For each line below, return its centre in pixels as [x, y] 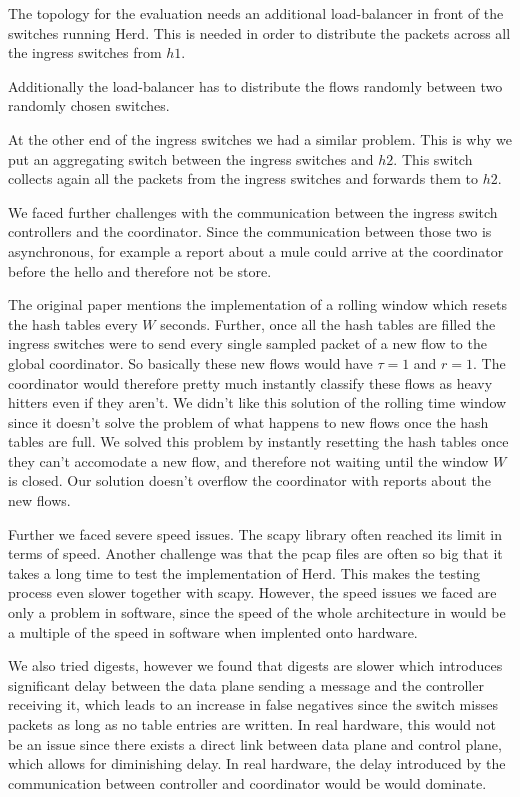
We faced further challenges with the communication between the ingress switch [253, 211]
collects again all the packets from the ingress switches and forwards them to [243, 178]
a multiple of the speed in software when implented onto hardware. [213, 631]
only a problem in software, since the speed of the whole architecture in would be [257, 612]
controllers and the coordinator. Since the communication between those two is [250, 231]
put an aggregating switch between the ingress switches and [191, 158]
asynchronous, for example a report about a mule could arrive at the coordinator [256, 250]
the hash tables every [73, 323]
